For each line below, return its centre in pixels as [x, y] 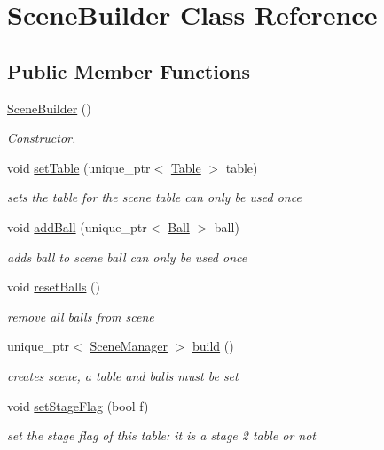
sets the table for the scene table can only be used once [154, 197]
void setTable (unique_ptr [79, 167]
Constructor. [42, 138]
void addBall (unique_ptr [77, 226]
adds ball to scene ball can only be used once [127, 256]
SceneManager [129, 346]
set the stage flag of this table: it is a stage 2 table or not [161, 435]
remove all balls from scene [81, 316]
